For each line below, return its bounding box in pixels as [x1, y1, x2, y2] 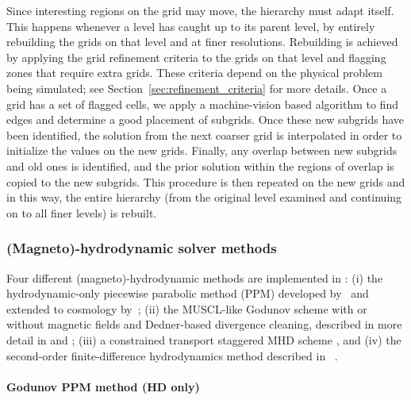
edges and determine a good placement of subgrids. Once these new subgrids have [6, 111, 405, 128]
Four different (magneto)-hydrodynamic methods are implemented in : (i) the [6, 269, 383, 286]
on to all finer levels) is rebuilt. [6, 204, 157, 221]
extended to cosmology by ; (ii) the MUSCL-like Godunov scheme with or [6, 300, 367, 317]
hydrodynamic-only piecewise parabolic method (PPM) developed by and [6, 285, 369, 302]
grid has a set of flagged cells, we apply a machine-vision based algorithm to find [6, 95, 398, 112]
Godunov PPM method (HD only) [6, 378, 200, 394]
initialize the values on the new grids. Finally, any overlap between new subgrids [6, 142, 398, 159]
